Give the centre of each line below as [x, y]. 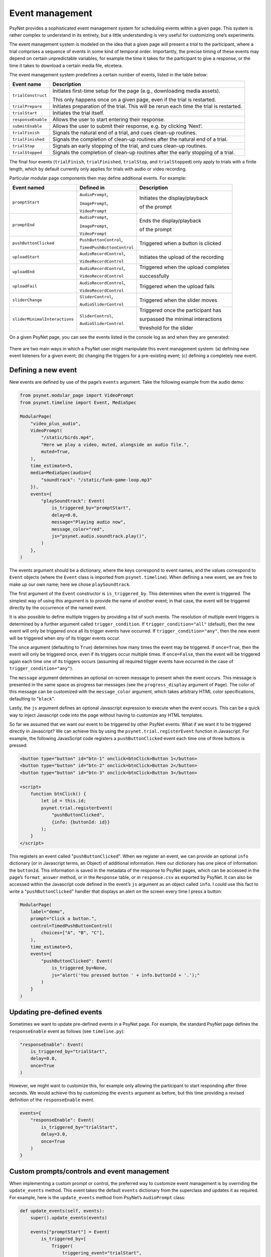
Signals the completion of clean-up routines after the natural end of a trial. [140, 139]
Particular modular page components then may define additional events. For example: [98, 178]
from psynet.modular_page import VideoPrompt [77, 395]
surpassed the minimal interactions [181, 319]
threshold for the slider [166, 328]
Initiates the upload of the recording [182, 257]
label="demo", [48, 912]
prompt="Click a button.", [64, 919]
